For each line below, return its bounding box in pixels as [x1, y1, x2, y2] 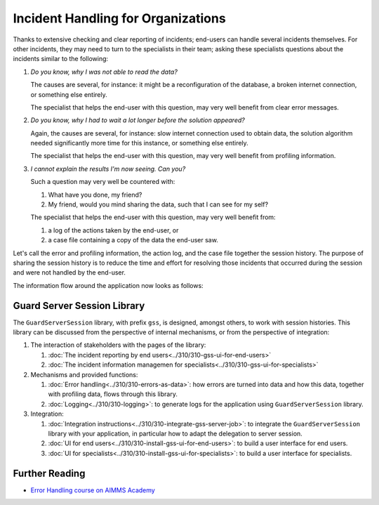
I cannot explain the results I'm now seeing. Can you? [30, 164, 186, 173]
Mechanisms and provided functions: [30, 370, 138, 379]
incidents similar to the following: [13, 55, 109, 63]
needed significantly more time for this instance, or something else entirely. [30, 139, 248, 147]
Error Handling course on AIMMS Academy [30, 485, 156, 494]
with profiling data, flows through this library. [48, 390, 178, 398]
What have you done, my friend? [48, 190, 142, 199]
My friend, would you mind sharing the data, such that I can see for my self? [48, 200, 269, 209]
